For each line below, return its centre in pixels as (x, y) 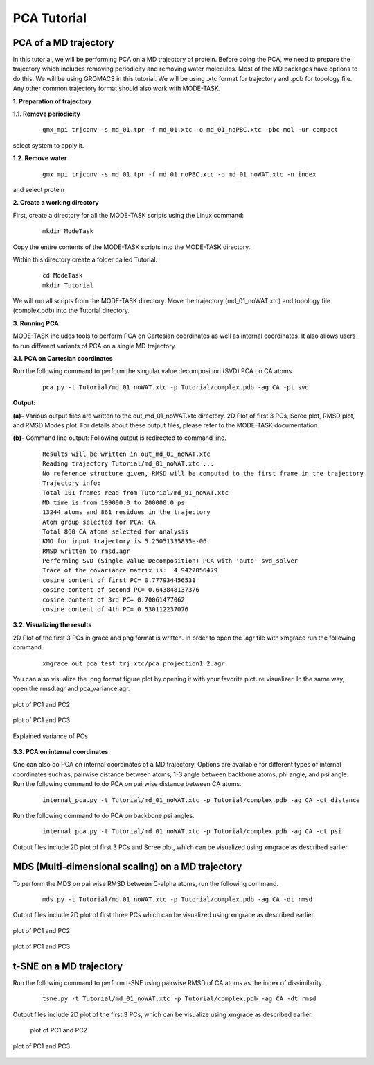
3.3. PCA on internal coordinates (61, 751)
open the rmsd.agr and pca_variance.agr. (71, 689)
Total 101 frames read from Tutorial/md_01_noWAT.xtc (135, 493)
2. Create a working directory (56, 203)
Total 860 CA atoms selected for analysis (116, 531)
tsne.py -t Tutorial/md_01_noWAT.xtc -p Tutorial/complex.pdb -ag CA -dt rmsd (179, 999)
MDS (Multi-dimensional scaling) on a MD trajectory (127, 867)
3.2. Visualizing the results (52, 625)
